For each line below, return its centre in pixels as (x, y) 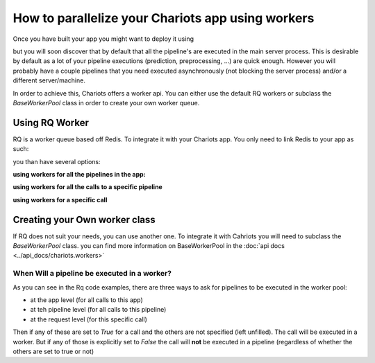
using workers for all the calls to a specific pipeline (87, 187)
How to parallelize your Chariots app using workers (164, 18)
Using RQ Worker (51, 122)
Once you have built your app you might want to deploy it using (103, 39)
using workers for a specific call (60, 200)
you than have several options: (57, 161)
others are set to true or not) (53, 351)
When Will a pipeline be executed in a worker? (92, 274)
